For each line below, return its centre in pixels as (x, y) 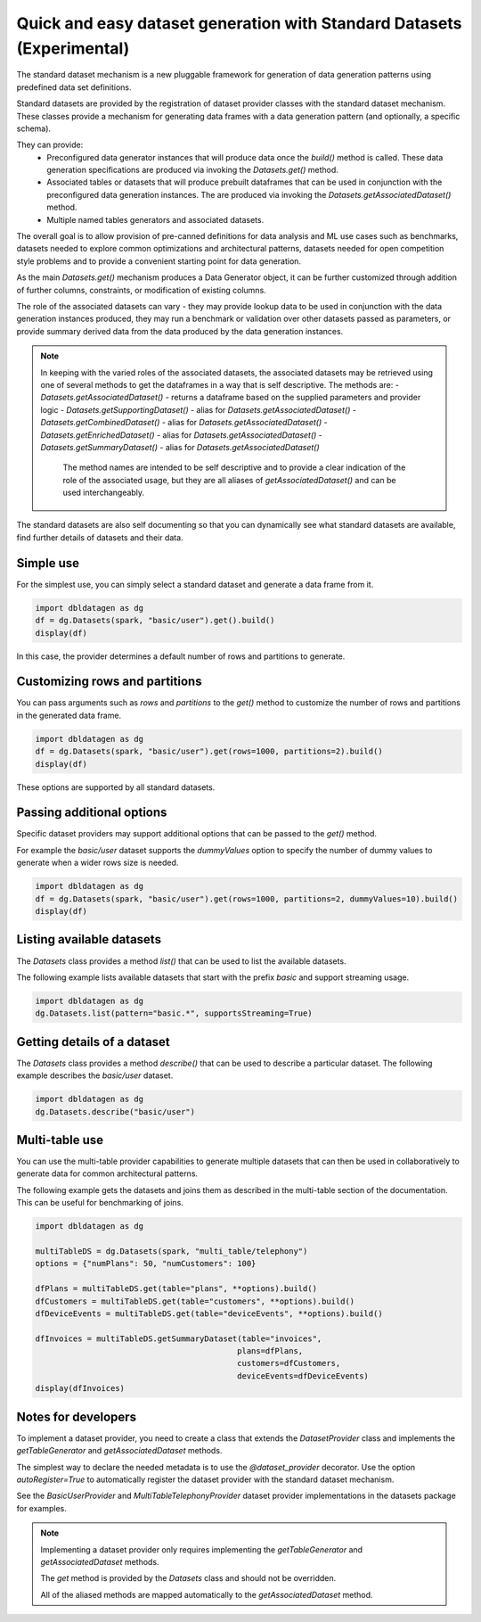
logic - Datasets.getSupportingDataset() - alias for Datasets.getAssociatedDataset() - (198, 409)
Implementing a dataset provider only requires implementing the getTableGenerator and (202, 1549)
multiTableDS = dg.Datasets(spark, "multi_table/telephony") (171, 1251)
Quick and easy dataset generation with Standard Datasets (239, 23)
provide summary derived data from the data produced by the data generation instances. (180, 331)
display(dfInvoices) (80, 1388)
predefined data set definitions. (74, 87)
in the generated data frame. (69, 715)
